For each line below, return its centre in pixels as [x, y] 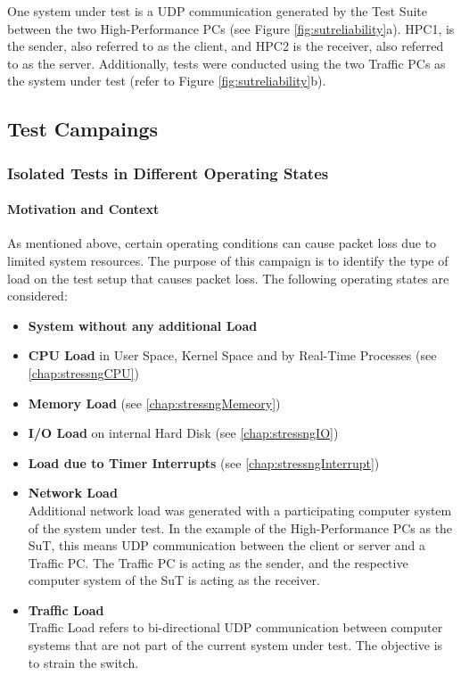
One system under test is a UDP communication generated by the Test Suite [217, 11]
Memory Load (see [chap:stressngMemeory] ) [154, 403]
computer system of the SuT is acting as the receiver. [174, 580]
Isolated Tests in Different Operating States [168, 173]
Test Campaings [83, 129]
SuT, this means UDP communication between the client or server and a [226, 545]
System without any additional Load [143, 325]
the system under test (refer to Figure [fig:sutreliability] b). [167, 81]
